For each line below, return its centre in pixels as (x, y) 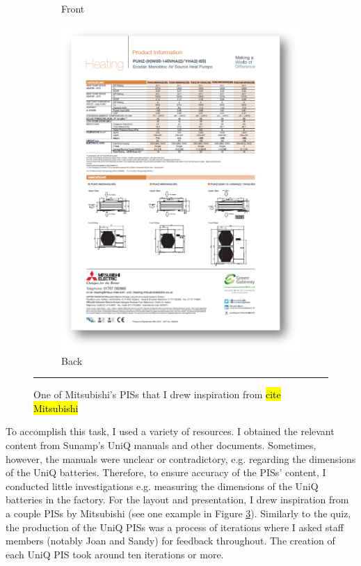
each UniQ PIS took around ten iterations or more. (115, 554)
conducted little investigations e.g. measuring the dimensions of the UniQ (162, 486)
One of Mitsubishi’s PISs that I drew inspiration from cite (157, 394)
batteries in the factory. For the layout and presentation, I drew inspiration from (177, 500)
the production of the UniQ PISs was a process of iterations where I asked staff (175, 527)
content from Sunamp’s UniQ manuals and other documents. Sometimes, (161, 445)
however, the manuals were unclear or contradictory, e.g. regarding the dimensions (181, 458)
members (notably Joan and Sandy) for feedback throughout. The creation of (170, 541)
